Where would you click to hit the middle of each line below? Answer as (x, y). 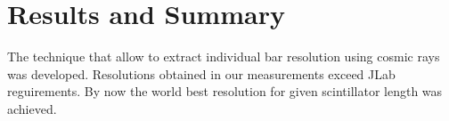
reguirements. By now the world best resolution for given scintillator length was (225, 91)
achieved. (32, 108)
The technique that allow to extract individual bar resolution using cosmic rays (224, 56)
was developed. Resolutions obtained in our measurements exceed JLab (201, 73)
